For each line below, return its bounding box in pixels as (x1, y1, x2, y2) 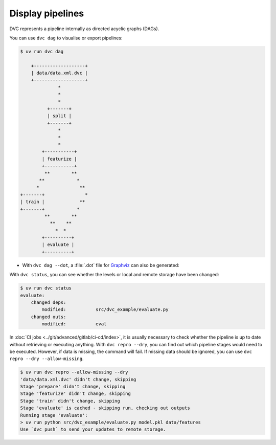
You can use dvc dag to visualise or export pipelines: (9, 35, 123, 41)
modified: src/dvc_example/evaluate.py (41, 307, 169, 313)
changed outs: (31, 314, 66, 320)
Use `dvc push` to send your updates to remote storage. (20, 427, 166, 432)
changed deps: (31, 300, 66, 305)
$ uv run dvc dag (20, 49, 64, 54)
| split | (47, 113, 72, 119)
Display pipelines (9, 8, 84, 19)
